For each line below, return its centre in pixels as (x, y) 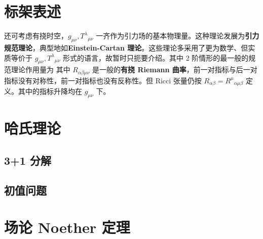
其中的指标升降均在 (50, 91)
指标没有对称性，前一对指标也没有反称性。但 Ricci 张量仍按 (103, 80)
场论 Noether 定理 (67, 227)
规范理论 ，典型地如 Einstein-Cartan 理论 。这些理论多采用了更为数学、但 (126, 47)
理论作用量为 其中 (41, 69)
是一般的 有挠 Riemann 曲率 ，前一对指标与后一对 (175, 69)
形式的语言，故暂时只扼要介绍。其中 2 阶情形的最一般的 (156, 57)
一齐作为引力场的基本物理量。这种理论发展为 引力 (178, 36)
